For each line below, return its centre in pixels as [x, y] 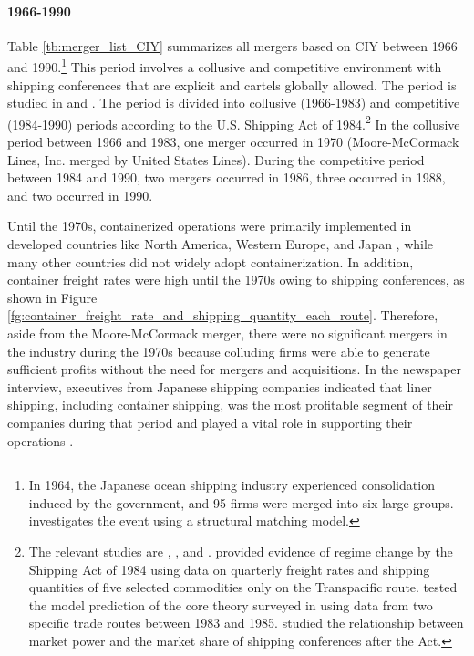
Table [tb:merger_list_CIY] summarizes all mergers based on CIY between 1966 [232, 45]
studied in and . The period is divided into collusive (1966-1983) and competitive [234, 103]
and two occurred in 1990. [80, 195]
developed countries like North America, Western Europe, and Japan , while [221, 244]
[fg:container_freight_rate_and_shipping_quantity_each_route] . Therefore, [223, 315]
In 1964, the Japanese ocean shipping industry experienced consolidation [232, 485]
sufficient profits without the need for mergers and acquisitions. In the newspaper [235, 369]
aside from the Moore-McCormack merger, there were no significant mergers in [227, 333]
